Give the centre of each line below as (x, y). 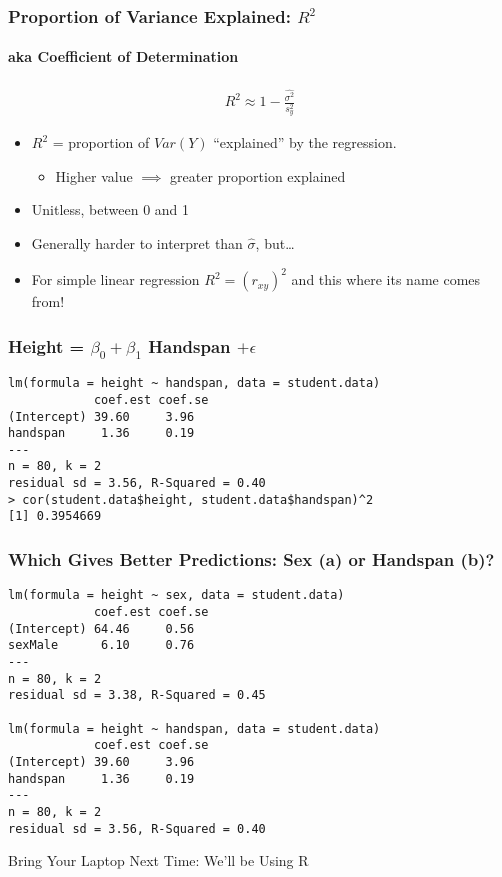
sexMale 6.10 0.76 (101, 645)
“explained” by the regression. (305, 142)
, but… (275, 242)
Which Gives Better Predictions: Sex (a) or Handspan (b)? (251, 559)
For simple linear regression (115, 279)
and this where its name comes (386, 279)
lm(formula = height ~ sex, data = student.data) (176, 595)
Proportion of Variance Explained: (149, 15)
